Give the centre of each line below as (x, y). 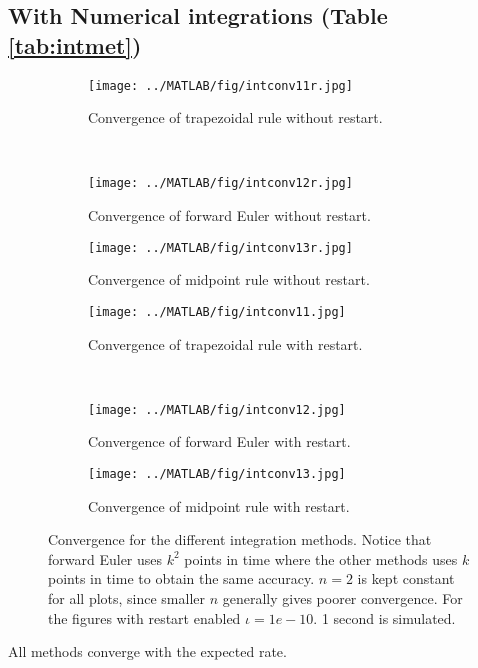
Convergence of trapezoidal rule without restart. (235, 117)
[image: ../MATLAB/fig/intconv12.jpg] (217, 409)
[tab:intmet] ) (75, 44)
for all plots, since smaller (127, 598)
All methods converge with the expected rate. (147, 651)
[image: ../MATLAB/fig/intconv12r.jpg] (220, 183)
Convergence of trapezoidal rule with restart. (225, 343)
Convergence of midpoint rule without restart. (229, 279)
